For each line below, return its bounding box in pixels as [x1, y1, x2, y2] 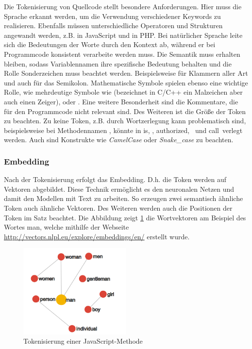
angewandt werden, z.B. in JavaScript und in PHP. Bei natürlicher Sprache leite [4, 30, 243, 40]
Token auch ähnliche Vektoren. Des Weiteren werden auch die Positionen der [4, 202, 233, 213]
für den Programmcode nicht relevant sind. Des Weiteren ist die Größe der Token [4, 106, 246, 116]
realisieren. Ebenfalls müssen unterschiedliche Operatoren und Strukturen [4, 20, 223, 31]
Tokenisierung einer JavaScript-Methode [23, 336, 143, 346]
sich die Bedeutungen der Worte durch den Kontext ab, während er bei [4, 39, 216, 50]
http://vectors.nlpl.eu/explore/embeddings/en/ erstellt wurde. [4, 231, 190, 241]
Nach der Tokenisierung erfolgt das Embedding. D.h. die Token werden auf [4, 174, 227, 184]
